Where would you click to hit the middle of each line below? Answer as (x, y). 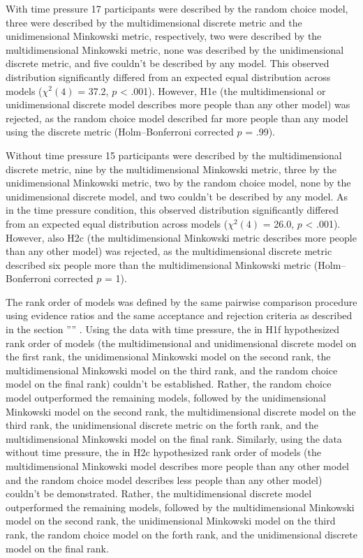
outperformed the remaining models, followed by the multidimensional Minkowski (180, 507)
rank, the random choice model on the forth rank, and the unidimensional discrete (181, 534)
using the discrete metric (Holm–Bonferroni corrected (120, 132)
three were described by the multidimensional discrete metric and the (154, 22)
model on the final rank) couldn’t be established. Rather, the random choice (169, 384)
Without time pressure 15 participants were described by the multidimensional (174, 155)
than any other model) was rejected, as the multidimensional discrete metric (169, 251)
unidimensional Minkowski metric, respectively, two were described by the (164, 36)
